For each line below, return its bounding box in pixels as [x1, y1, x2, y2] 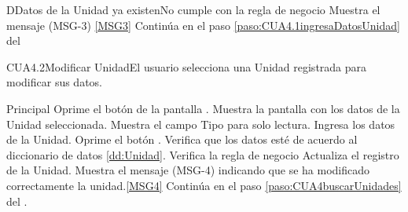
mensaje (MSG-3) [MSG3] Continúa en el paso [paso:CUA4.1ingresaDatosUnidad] [6, 16, 400, 33]
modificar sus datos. [6, 74, 102, 90]
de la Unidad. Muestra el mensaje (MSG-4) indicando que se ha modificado [6, 162, 369, 178]
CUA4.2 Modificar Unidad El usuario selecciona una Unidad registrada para [6, 58, 367, 75]
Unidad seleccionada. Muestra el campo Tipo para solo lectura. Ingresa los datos [6, 115, 395, 132]
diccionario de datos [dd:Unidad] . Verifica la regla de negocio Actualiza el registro [6, 146, 399, 163]
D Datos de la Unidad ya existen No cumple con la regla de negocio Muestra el [6, 2, 380, 17]
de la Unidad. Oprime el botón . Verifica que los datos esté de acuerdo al [6, 131, 358, 148]
